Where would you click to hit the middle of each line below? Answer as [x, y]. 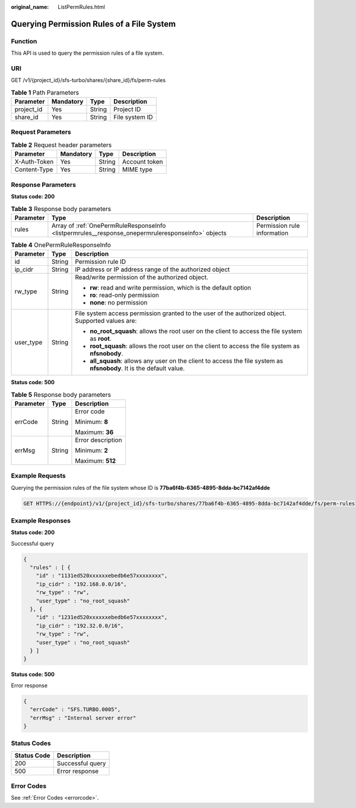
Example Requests [38, 476]
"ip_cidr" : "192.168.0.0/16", [81, 584]
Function [24, 41]
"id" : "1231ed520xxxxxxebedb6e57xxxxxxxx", [102, 617]
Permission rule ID [101, 262]
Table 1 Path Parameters [45, 92]
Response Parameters [44, 184]
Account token [142, 162]
